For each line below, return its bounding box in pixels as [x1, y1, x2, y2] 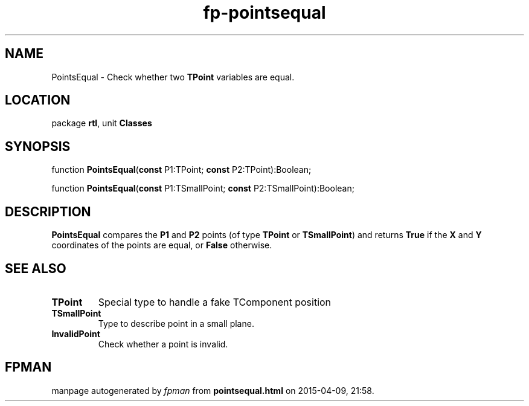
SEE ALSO [5, 260, 66, 276]
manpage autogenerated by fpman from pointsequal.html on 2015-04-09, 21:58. [51, 385, 374, 396]
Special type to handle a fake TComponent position [98, 295, 332, 308]
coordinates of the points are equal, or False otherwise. [51, 240, 272, 251]
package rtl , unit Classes [51, 118, 152, 129]
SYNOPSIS [5, 138, 71, 154]
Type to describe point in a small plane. [98, 318, 254, 329]
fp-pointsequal [203, 2, 326, 23]
